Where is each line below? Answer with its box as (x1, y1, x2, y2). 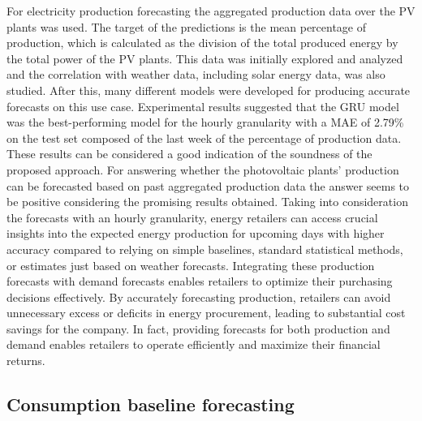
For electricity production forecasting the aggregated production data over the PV (6, 2, 416, 19)
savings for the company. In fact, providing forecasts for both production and (6, 320, 390, 337)
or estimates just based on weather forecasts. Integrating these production (6, 256, 375, 273)
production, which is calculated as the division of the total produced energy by (6, 34, 398, 51)
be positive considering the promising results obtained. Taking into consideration (6, 193, 408, 210)
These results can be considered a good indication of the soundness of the (6, 145, 372, 162)
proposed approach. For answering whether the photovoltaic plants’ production (6, 161, 399, 178)
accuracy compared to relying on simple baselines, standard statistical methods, (6, 240, 403, 257)
